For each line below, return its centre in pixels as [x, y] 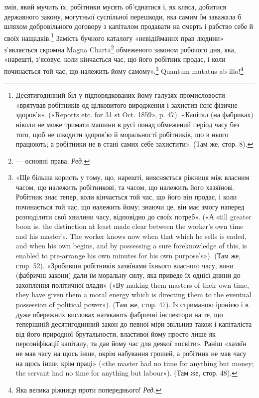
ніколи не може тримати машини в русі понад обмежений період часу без [128, 124]
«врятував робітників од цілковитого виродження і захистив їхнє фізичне [127, 104]
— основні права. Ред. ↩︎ [53, 160]
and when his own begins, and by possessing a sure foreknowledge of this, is [131, 246]
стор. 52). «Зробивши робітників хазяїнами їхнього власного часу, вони [125, 265]
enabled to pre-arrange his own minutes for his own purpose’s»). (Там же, [128, 256]
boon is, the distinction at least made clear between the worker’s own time [129, 226]
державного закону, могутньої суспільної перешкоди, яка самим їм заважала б [123, 16]
